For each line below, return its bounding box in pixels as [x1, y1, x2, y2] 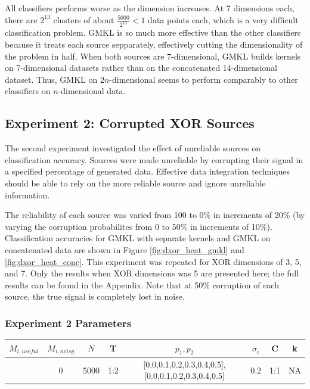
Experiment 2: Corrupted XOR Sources [5, 114, 255, 132]
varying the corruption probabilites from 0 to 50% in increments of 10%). [5, 220, 272, 232]
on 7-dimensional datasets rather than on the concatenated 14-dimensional [5, 61, 277, 74]
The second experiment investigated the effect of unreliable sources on [5, 142, 261, 154]
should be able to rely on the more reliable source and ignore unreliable [5, 177, 266, 189]
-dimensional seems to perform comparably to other [109, 73, 298, 85]
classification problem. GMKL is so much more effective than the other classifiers [5, 26, 301, 39]
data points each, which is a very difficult [148, 13, 299, 26]
